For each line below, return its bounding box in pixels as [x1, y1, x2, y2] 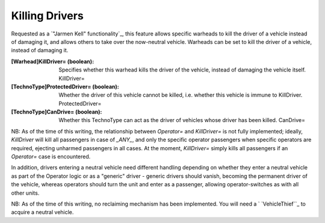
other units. [11, 189, 40, 197]
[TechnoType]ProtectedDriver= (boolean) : [11, 83, 120, 90]
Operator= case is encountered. [11, 153, 91, 160]
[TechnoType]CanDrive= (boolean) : [11, 108, 102, 115]
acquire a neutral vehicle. [11, 209, 74, 216]
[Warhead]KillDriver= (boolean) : [11, 58, 94, 65]
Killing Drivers [11, 9, 84, 22]
